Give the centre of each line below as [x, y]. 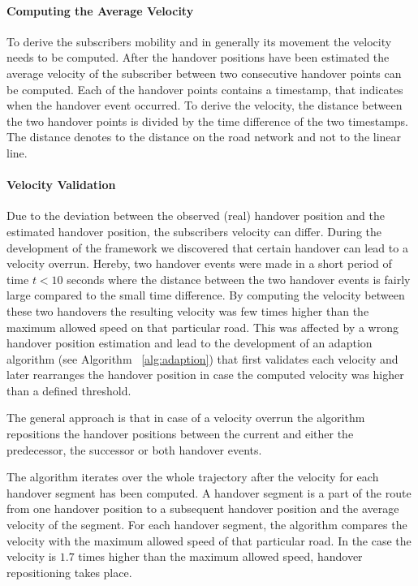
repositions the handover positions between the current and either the [180, 434]
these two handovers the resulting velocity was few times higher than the [188, 310]
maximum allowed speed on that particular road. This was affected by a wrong [203, 327]
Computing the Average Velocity [100, 10]
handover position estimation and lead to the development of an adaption [190, 343]
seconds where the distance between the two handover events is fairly [239, 279]
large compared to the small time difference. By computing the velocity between [206, 295]
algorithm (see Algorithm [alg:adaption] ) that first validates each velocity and [203, 358]
